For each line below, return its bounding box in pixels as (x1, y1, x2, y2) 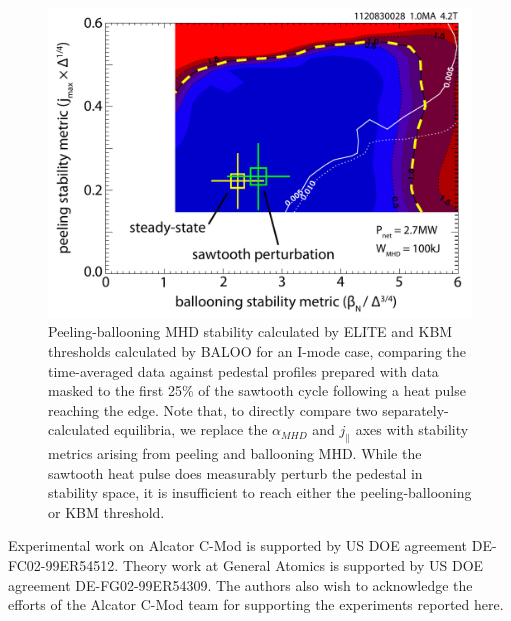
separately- (382, 399, 449, 420)
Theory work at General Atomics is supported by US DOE (122, 555, 484, 576)
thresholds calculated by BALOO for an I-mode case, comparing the (48, 340, 466, 361)
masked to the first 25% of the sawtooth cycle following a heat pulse (48, 380, 466, 401)
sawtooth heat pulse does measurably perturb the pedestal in (48, 462, 423, 483)
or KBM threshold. (48, 501, 165, 522)
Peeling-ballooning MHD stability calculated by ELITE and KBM (48, 321, 453, 342)
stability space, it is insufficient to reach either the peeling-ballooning (48, 482, 472, 503)
